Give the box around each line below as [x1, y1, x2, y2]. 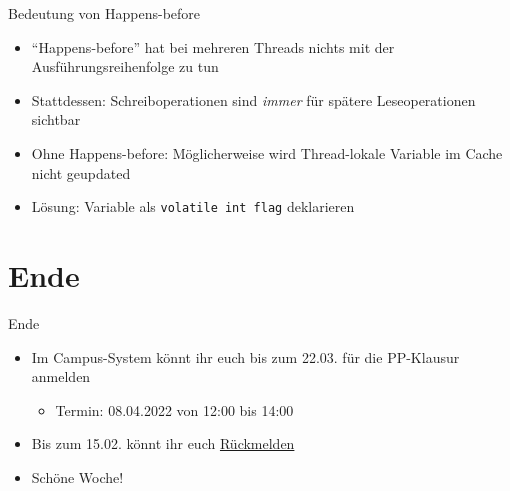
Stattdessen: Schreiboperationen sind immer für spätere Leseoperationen [31, 89, 476, 110]
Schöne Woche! [31, 466, 124, 487]
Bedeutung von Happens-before [8, 3, 201, 23]
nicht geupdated [31, 162, 131, 183]
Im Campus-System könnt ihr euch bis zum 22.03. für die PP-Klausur [31, 346, 460, 367]
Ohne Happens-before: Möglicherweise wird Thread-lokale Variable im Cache [31, 142, 503, 163]
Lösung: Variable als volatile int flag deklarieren [31, 196, 355, 217]
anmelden [31, 366, 91, 387]
